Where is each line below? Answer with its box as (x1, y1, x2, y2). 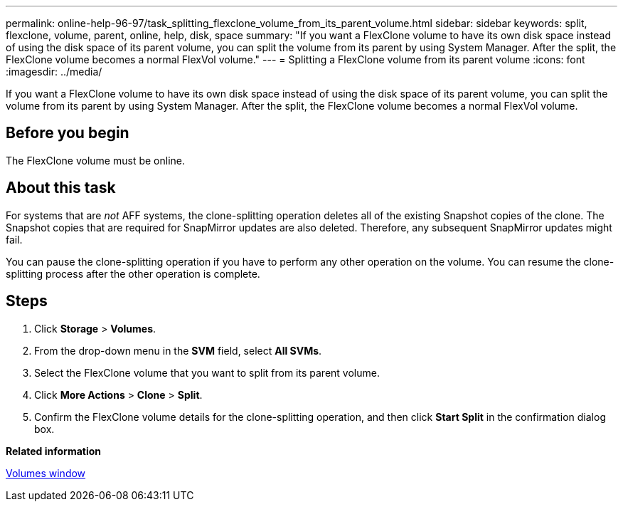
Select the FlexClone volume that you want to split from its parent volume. (34, 366, 380, 379)
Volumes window (6, 466, 86, 479)
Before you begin (6, 124, 129, 142)
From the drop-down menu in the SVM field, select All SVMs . (34, 344, 322, 357)
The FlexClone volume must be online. (6, 154, 185, 167)
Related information (6, 444, 102, 457)
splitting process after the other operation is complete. (6, 267, 260, 280)
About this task (6, 179, 116, 197)
